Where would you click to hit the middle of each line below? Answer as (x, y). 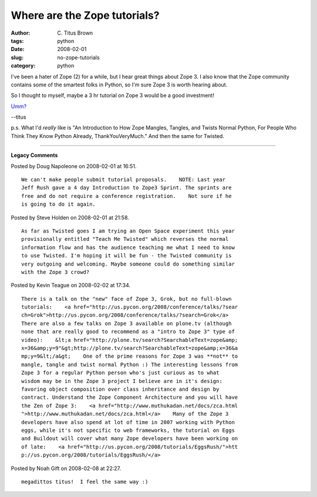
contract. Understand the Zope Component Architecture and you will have (130, 397)
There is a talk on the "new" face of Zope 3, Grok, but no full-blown (127, 299)
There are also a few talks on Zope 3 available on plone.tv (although (127, 323)
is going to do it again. (59, 204)
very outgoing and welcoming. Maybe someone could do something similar (128, 264)
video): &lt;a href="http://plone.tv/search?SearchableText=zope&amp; (130, 340)
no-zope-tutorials (78, 57)
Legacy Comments (34, 155)
